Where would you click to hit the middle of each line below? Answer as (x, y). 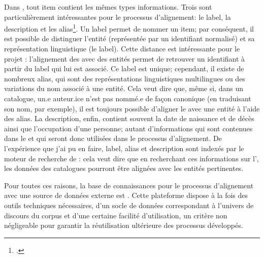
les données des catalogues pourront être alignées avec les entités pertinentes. (124, 168)
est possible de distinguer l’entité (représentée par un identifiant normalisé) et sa (129, 38)
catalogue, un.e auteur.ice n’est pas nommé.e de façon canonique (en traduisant (128, 98)
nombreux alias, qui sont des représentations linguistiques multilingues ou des (125, 78)
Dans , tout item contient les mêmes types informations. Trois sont (108, 7)
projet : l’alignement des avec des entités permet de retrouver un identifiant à (125, 58)
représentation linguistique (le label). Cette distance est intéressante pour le (122, 49)
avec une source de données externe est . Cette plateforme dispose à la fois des (126, 195)
